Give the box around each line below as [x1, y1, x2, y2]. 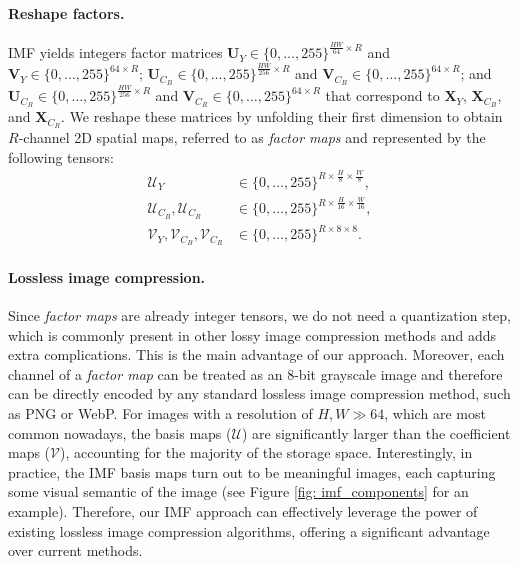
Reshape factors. [8, 2, 125, 23]
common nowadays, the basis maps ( [8, 422, 232, 443]
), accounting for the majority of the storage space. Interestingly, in [60, 442, 473, 463]
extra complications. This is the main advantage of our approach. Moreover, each [8, 344, 505, 365]
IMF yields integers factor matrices [8, 42, 223, 63]
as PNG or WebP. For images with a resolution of [8, 403, 313, 424]
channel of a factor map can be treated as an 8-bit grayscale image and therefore [8, 363, 503, 384]
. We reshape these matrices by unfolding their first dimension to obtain [61, 106, 503, 127]
